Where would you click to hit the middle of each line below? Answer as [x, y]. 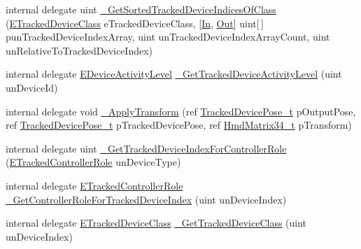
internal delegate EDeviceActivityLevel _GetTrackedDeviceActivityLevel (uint [174, 74]
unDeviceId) [32, 87]
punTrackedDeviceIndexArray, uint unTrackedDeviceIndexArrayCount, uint [168, 37]
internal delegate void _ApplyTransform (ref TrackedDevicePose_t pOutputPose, [181, 111]
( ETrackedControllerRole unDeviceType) [93, 162]
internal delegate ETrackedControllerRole [94, 185]
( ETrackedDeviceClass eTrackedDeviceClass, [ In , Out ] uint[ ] [135, 23]
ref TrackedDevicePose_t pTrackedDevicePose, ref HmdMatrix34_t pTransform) [179, 125]
